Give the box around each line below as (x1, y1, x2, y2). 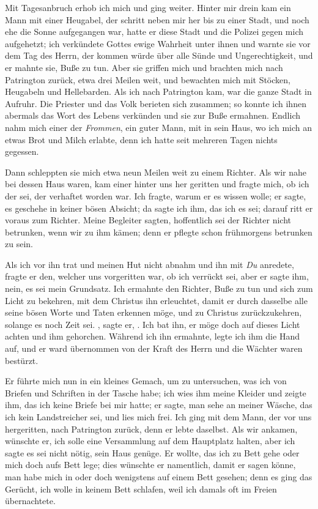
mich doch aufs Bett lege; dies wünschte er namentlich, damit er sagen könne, (5, 458, 296, 471)
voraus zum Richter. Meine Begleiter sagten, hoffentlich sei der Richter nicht (5, 214, 292, 226)
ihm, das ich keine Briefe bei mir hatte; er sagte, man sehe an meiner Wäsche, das (5, 398, 312, 411)
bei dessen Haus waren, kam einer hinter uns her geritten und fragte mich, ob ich (5, 177, 309, 190)
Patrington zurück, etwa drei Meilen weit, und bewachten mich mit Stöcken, (5, 73, 290, 86)
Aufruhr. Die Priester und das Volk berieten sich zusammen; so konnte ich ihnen (5, 97, 306, 110)
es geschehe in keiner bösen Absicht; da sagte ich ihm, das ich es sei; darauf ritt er (5, 201, 313, 214)
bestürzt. (5, 354, 39, 366)
